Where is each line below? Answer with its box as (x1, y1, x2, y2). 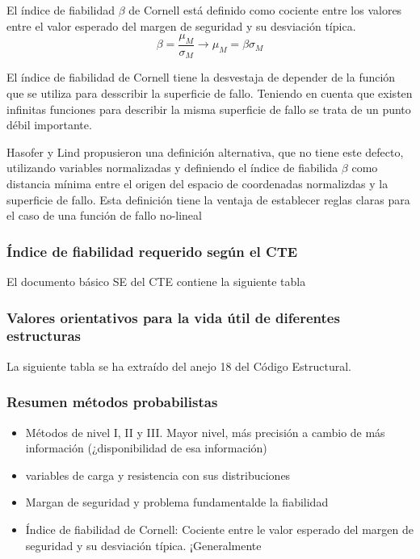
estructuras (6, 326, 82, 346)
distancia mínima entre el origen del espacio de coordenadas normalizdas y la (6, 175, 388, 192)
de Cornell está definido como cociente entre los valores (128, 2, 402, 18)
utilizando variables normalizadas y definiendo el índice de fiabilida (6, 159, 338, 176)
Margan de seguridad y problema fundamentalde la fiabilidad (25, 494, 329, 511)
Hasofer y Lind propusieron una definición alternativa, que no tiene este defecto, (6, 143, 404, 160)
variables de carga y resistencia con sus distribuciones (25, 466, 291, 483)
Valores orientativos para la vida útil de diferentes (6, 307, 340, 327)
